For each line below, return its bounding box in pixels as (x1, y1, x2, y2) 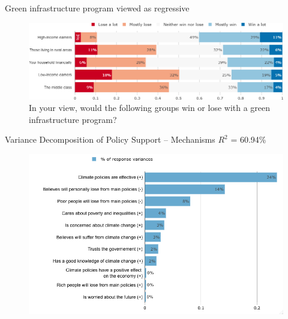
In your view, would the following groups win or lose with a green (29, 101, 271, 114)
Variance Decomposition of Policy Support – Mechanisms (5, 133, 215, 146)
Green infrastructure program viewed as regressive (5, 2, 190, 14)
